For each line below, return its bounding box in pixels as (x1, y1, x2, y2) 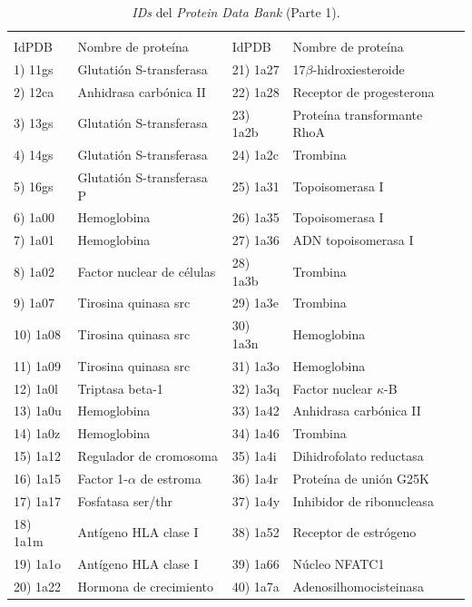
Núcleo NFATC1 (292, 554, 385, 573)
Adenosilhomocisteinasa (292, 576, 425, 595)
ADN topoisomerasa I (292, 230, 414, 250)
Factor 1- (77, 468, 129, 487)
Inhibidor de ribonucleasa (292, 491, 434, 510)
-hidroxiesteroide (312, 59, 405, 78)
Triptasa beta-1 (77, 378, 163, 397)
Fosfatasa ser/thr (77, 491, 172, 510)
